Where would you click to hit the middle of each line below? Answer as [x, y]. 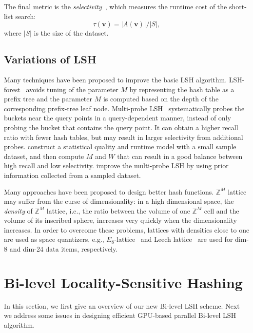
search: [26, 16]
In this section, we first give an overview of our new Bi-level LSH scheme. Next [122, 305]
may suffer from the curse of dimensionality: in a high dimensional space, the [119, 201]
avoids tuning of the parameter [72, 89]
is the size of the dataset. [71, 33]
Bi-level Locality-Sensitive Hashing [123, 282]
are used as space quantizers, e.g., [54, 239]
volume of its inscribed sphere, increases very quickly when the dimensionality [120, 220]
